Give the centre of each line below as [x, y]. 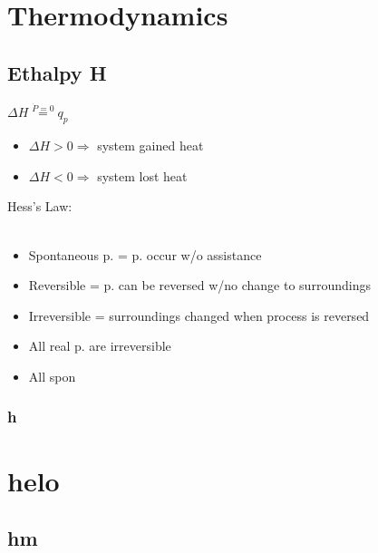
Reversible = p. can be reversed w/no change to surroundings [199, 285]
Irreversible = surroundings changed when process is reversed [199, 315]
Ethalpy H [57, 72]
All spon [52, 376]
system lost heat [142, 175]
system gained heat [150, 146]
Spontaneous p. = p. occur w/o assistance [145, 254]
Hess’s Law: [40, 206]
